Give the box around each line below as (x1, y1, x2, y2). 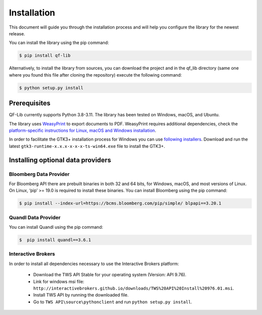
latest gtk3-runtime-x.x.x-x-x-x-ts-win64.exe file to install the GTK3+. (9, 143, 165, 149)
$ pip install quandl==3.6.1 (19, 237, 91, 242)
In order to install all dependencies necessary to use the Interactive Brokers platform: (9, 261, 179, 267)
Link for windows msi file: (33, 279, 84, 284)
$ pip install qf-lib (19, 53, 71, 58)
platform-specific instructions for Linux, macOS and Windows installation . (9, 127, 156, 133)
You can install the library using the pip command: (9, 40, 109, 46)
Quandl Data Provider (9, 214, 61, 220)
